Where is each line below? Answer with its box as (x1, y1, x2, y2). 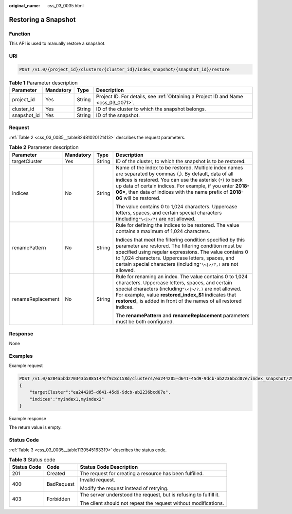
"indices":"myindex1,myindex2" (29, 396, 104, 402)
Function (9, 30, 31, 37)
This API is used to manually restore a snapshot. (9, 40, 106, 46)
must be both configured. (115, 318, 174, 325)
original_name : (9, 3, 40, 8)
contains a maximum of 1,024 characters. (115, 228, 211, 235)
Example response (9, 416, 46, 421)
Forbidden (46, 496, 71, 502)
